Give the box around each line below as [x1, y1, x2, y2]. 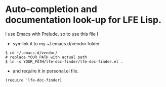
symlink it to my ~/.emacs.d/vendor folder [12, 40, 100, 46]
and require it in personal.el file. [12, 68, 79, 74]
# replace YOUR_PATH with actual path [5, 54, 87, 60]
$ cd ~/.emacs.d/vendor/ [5, 50, 58, 55]
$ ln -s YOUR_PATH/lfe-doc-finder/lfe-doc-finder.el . [5, 59, 123, 64]
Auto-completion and [5, 4, 98, 15]
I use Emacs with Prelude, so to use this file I [5, 31, 99, 37]
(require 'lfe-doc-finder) [5, 77, 62, 82]
